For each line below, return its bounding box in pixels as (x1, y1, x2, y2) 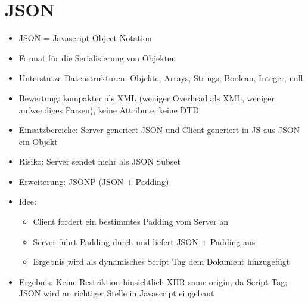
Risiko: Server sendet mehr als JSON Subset (18, 155, 181, 168)
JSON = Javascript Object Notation (18, 32, 152, 44)
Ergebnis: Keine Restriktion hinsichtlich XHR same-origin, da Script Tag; (18, 275, 288, 287)
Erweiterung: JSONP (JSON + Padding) (18, 175, 169, 187)
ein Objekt (18, 135, 58, 147)
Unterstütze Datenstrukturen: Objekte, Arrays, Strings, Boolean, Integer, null (18, 72, 303, 84)
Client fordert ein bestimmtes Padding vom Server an (33, 215, 229, 228)
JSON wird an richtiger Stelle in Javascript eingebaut (18, 287, 214, 299)
